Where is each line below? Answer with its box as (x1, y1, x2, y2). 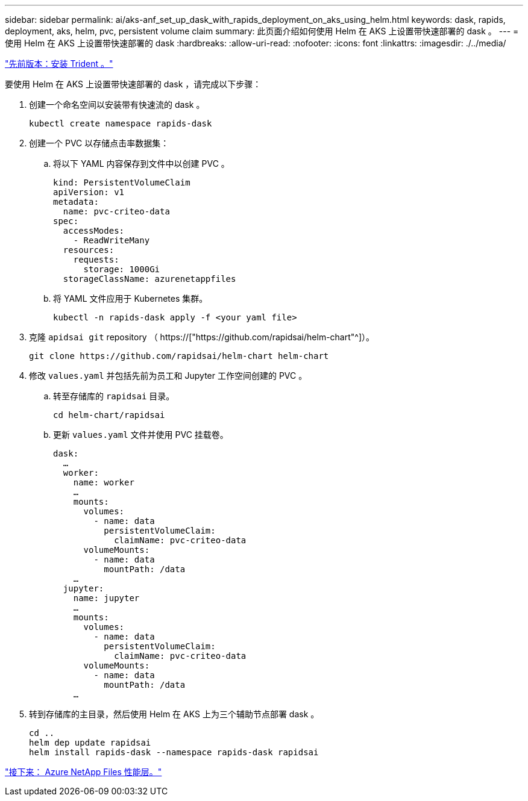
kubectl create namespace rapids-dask (29, 119, 212, 128)
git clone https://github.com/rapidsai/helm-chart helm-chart (29, 351, 329, 361)
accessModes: (63, 226, 125, 235)
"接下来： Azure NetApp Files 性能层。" (5, 767, 162, 777)
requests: (73, 255, 119, 264)
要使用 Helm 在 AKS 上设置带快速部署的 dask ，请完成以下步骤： (5, 79, 262, 89)
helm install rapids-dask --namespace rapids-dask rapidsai (29, 747, 319, 757)
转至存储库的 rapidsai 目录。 (53, 391, 175, 401)
